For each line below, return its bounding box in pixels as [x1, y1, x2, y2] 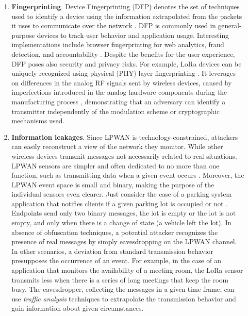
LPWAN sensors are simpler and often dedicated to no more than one [11, 160, 219, 170]
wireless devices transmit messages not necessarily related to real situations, [11, 150, 237, 161]
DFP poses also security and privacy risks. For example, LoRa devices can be [11, 58, 242, 68]
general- [218, 20, 242, 31]
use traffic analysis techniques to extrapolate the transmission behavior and [11, 293, 236, 303]
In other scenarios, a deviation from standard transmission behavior [11, 246, 214, 256]
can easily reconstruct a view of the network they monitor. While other [11, 141, 223, 151]
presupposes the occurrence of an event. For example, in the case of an [11, 255, 222, 266]
